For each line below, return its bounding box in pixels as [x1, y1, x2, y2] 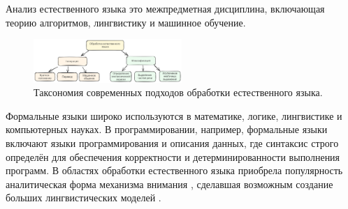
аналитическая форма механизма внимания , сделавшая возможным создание [6, 176, 333, 191]
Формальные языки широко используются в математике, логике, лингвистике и [6, 108, 342, 123]
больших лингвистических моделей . [6, 190, 161, 205]
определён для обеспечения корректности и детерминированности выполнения [6, 149, 340, 164]
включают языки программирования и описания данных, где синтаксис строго [6, 136, 339, 150]
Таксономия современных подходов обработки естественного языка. [34, 85, 323, 100]
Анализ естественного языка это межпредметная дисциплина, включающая [6, 1, 325, 15]
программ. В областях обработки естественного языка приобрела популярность [6, 163, 343, 178]
